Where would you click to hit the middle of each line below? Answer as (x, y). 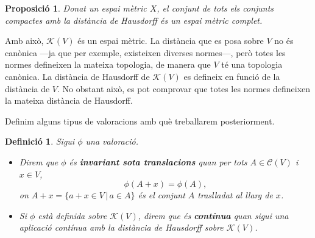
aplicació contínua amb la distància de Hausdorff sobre (121, 227)
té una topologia (252, 64)
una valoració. (112, 141)
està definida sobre (73, 215)
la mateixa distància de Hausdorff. (69, 100)
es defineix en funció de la (232, 76)
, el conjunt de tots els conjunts (215, 8)
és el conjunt (161, 195)
